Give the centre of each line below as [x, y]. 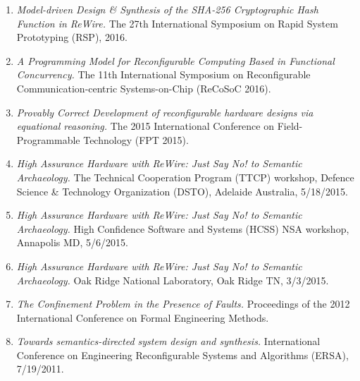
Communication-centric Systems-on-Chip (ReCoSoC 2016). [144, 88]
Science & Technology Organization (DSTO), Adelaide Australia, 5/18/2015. [182, 191]
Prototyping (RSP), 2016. [72, 37]
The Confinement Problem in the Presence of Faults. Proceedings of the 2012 [183, 304]
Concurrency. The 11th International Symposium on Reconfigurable [163, 74]
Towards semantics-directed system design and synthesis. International [168, 341]
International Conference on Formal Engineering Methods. [143, 317]
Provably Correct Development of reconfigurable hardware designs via [165, 112]
